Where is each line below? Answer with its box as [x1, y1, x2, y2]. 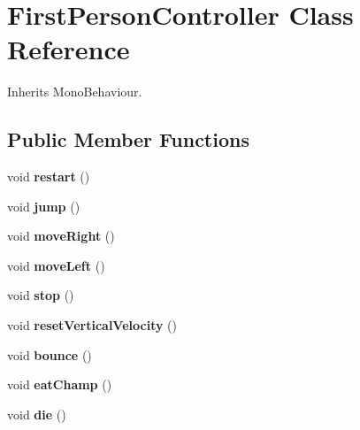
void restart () [7, 167, 90, 186]
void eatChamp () [7, 375, 112, 394]
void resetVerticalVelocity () [7, 316, 178, 334]
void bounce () [7, 345, 92, 364]
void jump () [7, 196, 80, 215]
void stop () [7, 286, 74, 304]
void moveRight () [7, 227, 115, 245]
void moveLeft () [7, 256, 105, 274]
